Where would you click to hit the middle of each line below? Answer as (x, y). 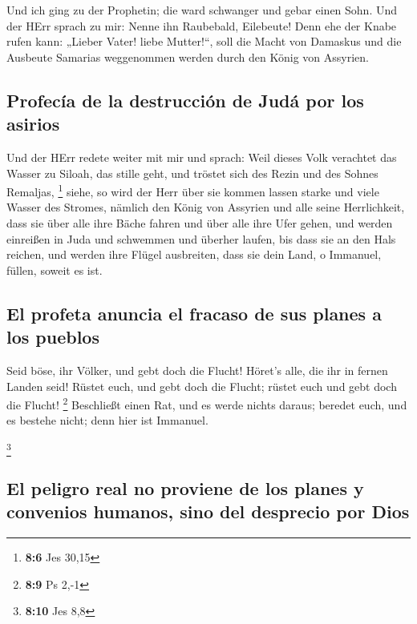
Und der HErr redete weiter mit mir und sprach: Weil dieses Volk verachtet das (202, 157)
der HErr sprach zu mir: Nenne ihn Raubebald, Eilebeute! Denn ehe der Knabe (202, 25)
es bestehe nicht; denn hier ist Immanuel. (107, 420)
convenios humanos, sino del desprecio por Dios (208, 511)
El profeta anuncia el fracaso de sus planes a (194, 313)
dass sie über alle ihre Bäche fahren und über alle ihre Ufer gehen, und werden (200, 223)
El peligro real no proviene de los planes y (185, 487)
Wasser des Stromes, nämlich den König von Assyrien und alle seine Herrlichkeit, (206, 207)
